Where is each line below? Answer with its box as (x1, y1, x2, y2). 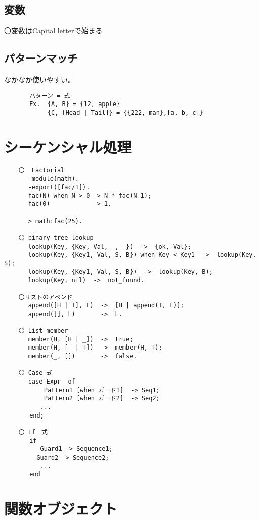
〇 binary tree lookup (18, 234, 94, 241)
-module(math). (28, 175, 79, 183)
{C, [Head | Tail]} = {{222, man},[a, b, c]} (47, 109, 203, 116)
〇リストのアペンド (18, 293, 73, 301)
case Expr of (28, 378, 75, 386)
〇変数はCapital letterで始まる (4, 25, 103, 36)
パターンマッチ (4, 50, 78, 66)
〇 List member (18, 327, 68, 335)
